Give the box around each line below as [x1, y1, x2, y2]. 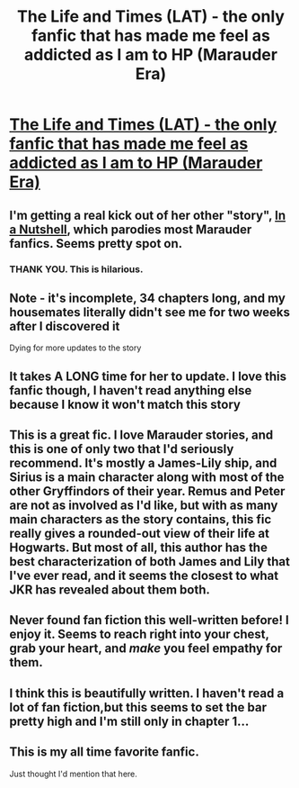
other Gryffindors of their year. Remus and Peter [9, 484, 286, 499]
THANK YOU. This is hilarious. [9, 263, 144, 276]
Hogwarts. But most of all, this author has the [9, 540, 268, 556]
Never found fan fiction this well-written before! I [9, 612, 289, 628]
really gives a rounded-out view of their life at [9, 526, 269, 541]
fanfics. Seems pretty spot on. [9, 236, 183, 251]
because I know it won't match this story [9, 396, 241, 412]
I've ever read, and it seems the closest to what [9, 568, 279, 584]
